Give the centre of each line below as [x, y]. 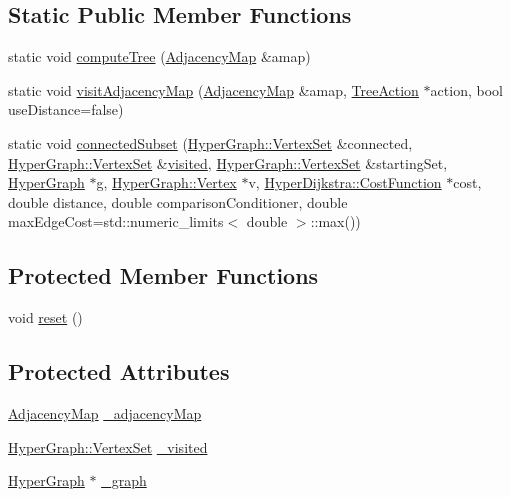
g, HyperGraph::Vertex [166, 182]
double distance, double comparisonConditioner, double [178, 201]
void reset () [45, 317]
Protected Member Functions [163, 275]
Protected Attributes [119, 371]
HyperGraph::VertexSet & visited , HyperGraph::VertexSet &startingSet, [228, 162]
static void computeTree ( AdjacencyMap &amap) [159, 56]
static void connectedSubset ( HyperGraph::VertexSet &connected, [210, 142]
